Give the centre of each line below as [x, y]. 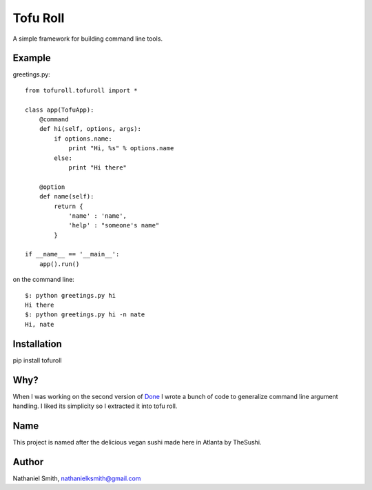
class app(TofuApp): [60, 110]
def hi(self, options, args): [90, 129]
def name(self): [66, 197]
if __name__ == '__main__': [72, 254]
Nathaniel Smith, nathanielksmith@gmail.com [77, 478]
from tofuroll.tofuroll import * [81, 90]
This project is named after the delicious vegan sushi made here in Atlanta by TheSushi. [137, 442]
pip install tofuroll [37, 360]
